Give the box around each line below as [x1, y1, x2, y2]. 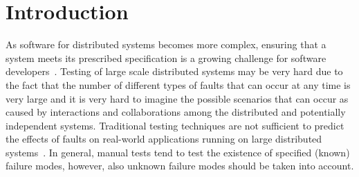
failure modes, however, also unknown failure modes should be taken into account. [6, 158, 354, 173]
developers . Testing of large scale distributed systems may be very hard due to [6, 64, 343, 79]
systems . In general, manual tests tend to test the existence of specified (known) [6, 145, 350, 159]
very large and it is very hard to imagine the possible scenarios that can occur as [6, 91, 349, 105]
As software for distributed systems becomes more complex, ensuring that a [6, 37, 326, 52]
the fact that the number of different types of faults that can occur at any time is [6, 77, 351, 92]
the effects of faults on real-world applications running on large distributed [6, 132, 322, 146]
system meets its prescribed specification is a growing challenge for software [6, 50, 326, 65]
